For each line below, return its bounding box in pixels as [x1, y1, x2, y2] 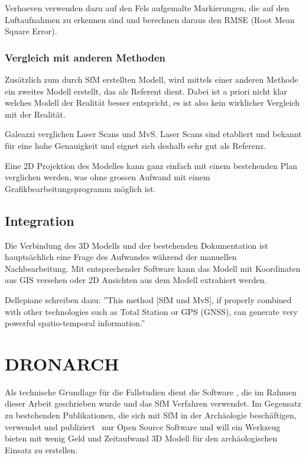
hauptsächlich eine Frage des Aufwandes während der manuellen [5, 251, 237, 263]
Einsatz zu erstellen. [5, 443, 78, 456]
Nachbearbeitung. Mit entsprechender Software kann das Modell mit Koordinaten [5, 262, 301, 274]
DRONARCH [5, 351, 119, 375]
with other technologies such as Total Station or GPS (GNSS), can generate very [5, 305, 298, 317]
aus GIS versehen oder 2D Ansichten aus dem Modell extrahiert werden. [5, 274, 267, 286]
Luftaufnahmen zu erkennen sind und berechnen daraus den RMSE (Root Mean [5, 13, 295, 25]
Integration [5, 211, 74, 229]
